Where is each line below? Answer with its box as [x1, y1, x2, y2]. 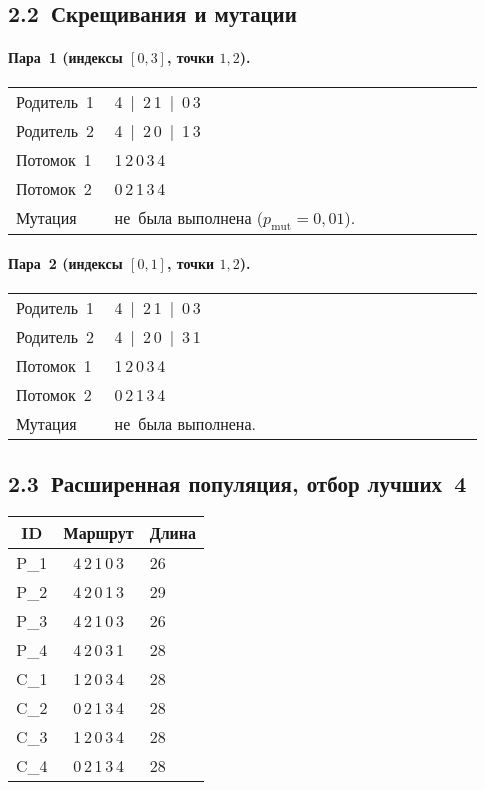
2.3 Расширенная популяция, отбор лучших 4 [8, 467, 467, 498]
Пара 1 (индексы [8, 47, 123, 68]
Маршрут [63, 520, 134, 544]
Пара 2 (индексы [8, 253, 123, 274]
